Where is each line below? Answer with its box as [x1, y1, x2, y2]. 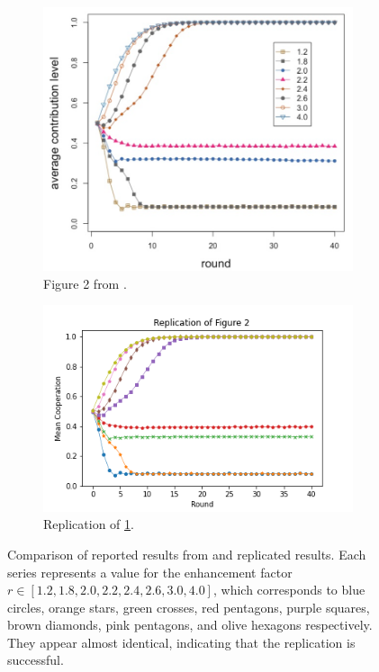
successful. [7, 650, 64, 669]
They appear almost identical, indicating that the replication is [7, 632, 356, 651]
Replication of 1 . [43, 515, 134, 533]
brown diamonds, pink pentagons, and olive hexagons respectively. [7, 615, 373, 634]
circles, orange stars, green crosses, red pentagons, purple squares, [7, 597, 370, 616]
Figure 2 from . [43, 273, 127, 292]
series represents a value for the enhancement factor [7, 562, 293, 581]
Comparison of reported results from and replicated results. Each [7, 544, 366, 563]
